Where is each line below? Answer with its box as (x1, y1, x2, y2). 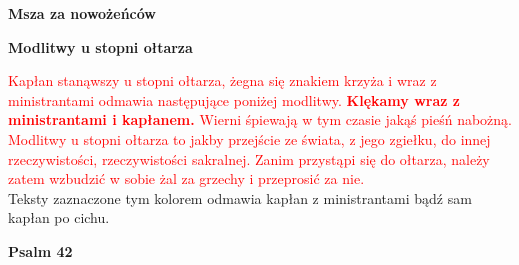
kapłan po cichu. (8, 207, 110, 228)
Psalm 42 (8, 240, 73, 261)
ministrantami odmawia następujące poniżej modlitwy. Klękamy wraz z (8, 89, 460, 110)
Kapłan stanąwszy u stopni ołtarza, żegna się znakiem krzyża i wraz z (8, 70, 437, 91)
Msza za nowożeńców (8, 3, 156, 23)
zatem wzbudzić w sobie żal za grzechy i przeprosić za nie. (8, 168, 365, 189)
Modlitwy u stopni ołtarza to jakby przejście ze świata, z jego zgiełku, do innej (8, 128, 491, 149)
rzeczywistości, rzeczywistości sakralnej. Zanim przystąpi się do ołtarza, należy (8, 148, 490, 169)
